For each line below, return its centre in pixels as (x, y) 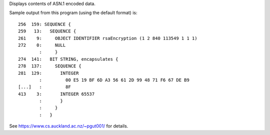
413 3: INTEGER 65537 (56, 94)
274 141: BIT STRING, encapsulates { (68, 59)
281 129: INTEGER (48, 73)
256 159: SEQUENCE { (44, 24)
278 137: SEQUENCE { (50, 66)
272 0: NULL (42, 45)
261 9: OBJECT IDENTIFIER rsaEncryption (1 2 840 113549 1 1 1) (108, 38)
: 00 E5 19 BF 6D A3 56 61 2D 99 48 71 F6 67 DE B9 (114, 80)
